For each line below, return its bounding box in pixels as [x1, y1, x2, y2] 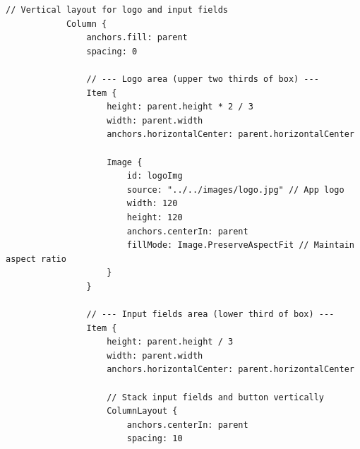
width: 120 [126, 198, 178, 209]
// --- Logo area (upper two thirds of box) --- [86, 73, 319, 84]
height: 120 [126, 212, 183, 222]
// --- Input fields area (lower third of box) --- [86, 309, 335, 320]
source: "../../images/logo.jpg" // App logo [126, 184, 344, 195]
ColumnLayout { [107, 406, 178, 417]
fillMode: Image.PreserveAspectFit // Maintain [126, 240, 354, 251]
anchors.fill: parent [86, 32, 188, 43]
